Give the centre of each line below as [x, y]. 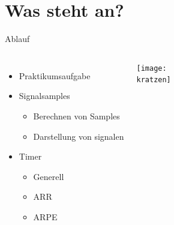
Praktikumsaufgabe [55, 75]
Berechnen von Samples [76, 115]
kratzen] [154, 80]
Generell [49, 176]
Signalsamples [44, 96]
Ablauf [17, 39]
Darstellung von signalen [79, 136]
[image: [151, 68]
